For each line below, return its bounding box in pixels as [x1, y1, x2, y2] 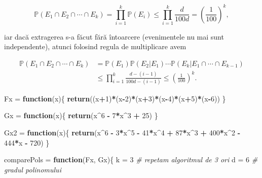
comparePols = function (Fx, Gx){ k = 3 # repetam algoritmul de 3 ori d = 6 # [4, 154, 258, 165]
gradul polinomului [4, 164, 61, 174]
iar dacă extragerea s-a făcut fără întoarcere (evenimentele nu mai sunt [4, 31, 224, 42]
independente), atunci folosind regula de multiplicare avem [4, 41, 186, 52]
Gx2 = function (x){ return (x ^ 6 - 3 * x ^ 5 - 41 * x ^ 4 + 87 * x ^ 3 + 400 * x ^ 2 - [4, 127, 240, 138]
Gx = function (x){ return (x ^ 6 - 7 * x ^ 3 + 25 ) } [4, 110, 158, 121]
